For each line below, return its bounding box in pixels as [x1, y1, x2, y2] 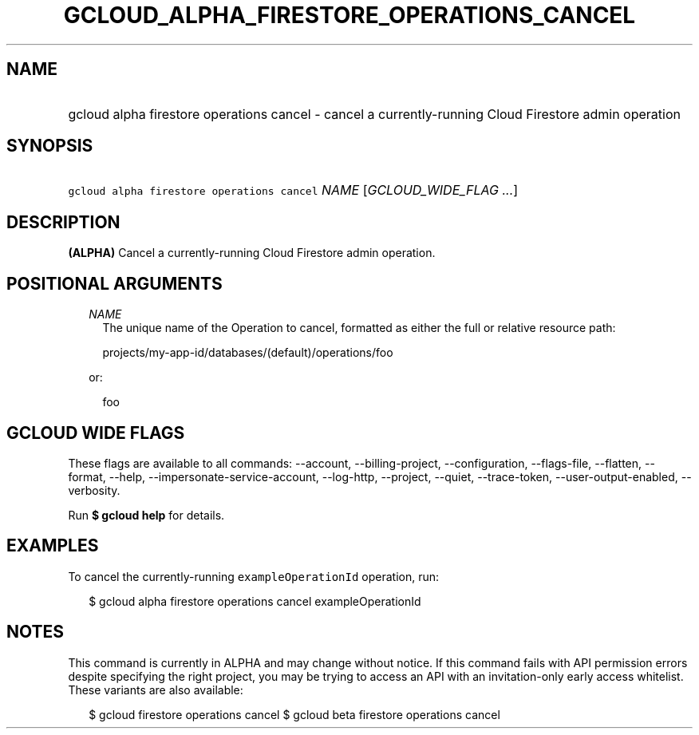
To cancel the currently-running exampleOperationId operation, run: [68, 569, 440, 583]
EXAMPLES [6, 535, 99, 556]
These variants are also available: [68, 682, 243, 697]
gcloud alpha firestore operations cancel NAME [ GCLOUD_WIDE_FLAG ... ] [68, 182, 519, 199]
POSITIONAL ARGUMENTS [6, 273, 223, 294]
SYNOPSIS [6, 136, 93, 156]
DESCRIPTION [6, 211, 120, 232]
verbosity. [68, 483, 120, 497]
